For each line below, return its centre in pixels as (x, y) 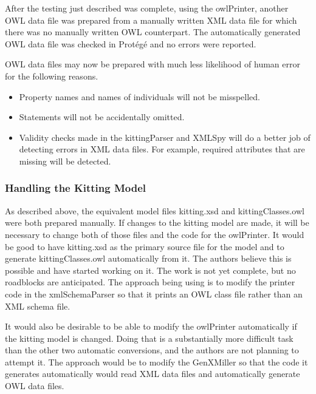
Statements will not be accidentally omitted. (102, 117)
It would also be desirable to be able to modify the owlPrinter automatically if (151, 326)
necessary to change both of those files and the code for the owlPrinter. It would (155, 234)
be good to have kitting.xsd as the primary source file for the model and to (145, 246)
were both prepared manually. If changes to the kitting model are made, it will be (157, 222)
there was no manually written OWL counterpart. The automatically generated (153, 32)
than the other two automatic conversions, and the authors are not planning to (152, 350)
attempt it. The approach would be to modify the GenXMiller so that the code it (156, 362)
